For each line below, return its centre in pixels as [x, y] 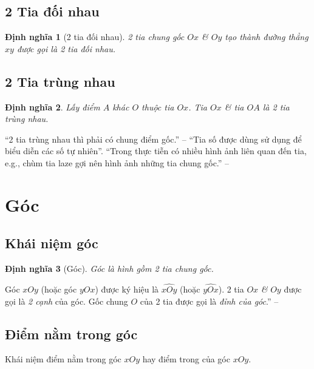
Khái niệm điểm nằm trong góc [63, 359]
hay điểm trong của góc [186, 359]
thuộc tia [158, 107]
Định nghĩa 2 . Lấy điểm [53, 107]
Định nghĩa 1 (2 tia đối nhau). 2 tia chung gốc [95, 37]
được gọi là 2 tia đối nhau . [66, 48]
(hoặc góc [59, 289]
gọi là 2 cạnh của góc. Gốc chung [67, 301]
